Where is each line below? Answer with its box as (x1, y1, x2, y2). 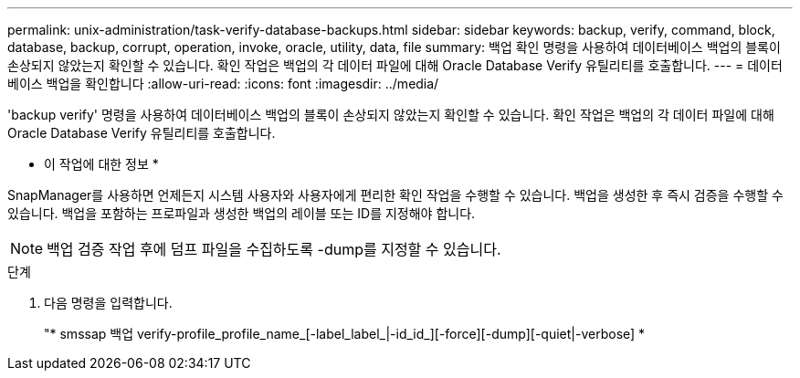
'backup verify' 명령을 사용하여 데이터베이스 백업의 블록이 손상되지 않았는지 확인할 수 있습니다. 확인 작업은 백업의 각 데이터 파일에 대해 (7, 107, 774, 122)
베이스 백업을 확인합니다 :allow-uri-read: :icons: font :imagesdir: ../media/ (7, 76, 439, 91)
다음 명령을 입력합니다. (44, 295, 173, 310)
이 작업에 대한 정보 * (44, 156, 159, 172)
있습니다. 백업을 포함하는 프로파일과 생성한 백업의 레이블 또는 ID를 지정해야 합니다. (7, 205, 476, 221)
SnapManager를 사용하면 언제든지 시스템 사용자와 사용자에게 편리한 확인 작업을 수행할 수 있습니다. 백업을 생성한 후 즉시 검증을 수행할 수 (7, 187, 784, 203)
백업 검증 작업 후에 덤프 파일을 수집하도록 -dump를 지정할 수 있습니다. (47, 240, 501, 258)
